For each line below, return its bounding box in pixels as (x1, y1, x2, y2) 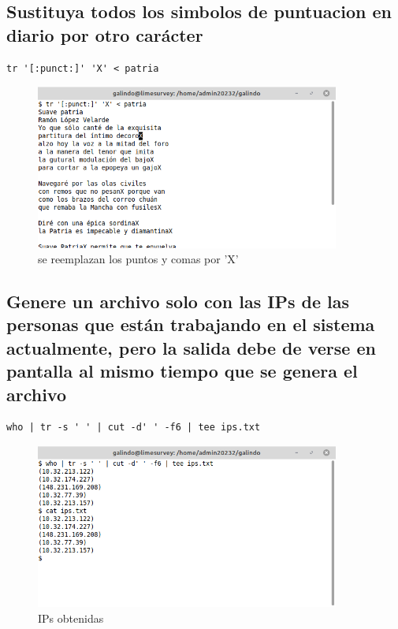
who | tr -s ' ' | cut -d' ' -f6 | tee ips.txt (6, 422, 261, 434)
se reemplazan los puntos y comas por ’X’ (38, 251, 239, 267)
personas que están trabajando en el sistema (6, 312, 375, 337)
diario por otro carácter (6, 22, 203, 47)
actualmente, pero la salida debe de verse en (6, 335, 376, 359)
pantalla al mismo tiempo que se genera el (6, 359, 358, 383)
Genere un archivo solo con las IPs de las (6, 289, 349, 314)
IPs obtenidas (38, 609, 104, 626)
